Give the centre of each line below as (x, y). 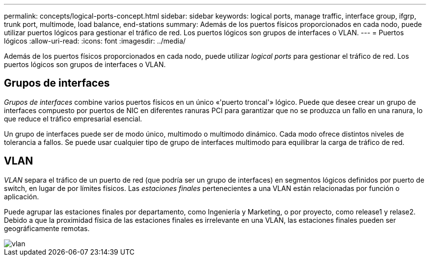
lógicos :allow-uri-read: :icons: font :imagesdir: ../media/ (95, 41)
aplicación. (22, 196)
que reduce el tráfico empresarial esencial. (73, 118)
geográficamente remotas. (47, 228)
